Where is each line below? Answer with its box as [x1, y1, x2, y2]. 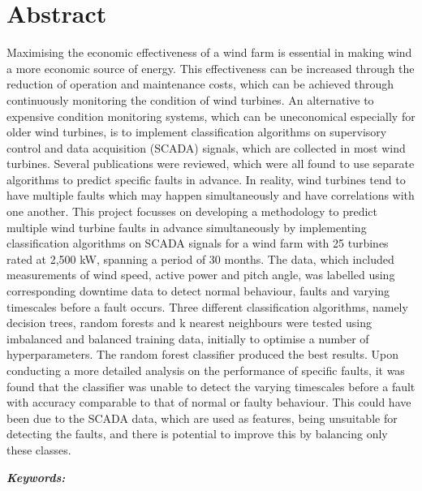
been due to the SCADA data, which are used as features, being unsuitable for [6, 409, 398, 426]
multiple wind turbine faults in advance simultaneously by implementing [6, 218, 367, 235]
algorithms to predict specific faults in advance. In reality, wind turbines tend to [6, 170, 406, 187]
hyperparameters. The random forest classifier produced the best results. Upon [6, 346, 399, 363]
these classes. [6, 441, 71, 458]
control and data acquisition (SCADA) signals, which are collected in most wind [6, 139, 406, 156]
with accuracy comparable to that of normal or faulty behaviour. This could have [6, 394, 411, 411]
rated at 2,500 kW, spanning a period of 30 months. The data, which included [6, 250, 394, 267]
